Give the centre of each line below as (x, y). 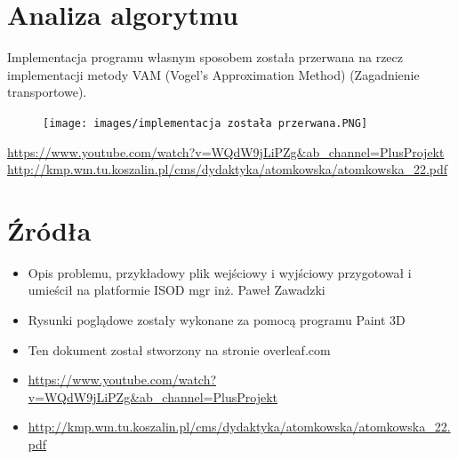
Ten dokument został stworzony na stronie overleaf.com (179, 349)
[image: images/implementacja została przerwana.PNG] (205, 123)
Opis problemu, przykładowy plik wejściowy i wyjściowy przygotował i (220, 272)
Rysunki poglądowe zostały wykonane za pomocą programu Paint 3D (217, 320)
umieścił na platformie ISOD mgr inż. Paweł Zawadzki (177, 290)
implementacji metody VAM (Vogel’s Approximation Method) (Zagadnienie (213, 74)
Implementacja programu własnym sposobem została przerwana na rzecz (205, 57)
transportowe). (47, 92)
